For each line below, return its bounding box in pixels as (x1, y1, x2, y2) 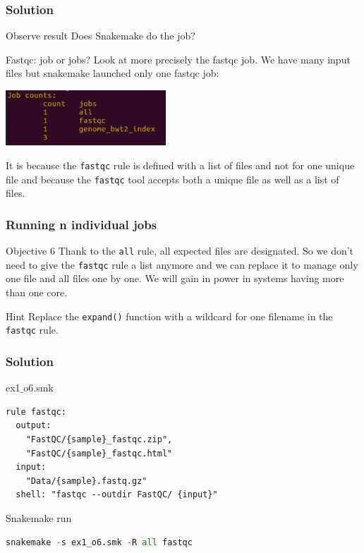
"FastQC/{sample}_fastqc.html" (25, 448, 173, 458)
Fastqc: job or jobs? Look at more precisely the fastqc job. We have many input (6, 51, 351, 66)
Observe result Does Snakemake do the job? (6, 28, 195, 43)
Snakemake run (6, 510, 72, 525)
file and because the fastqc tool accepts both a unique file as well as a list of (6, 171, 339, 186)
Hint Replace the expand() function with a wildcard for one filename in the (6, 308, 333, 323)
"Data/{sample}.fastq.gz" (25, 475, 147, 486)
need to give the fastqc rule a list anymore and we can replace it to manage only (6, 257, 358, 272)
